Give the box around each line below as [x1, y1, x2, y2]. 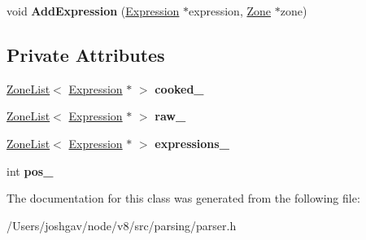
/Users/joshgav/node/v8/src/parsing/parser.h [7, 216, 237, 233]
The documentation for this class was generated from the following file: [7, 190, 360, 207]
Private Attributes [7, 41, 165, 67]
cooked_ [155, 80, 204, 97]
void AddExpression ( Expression [7, 2, 180, 19]
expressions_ [155, 134, 229, 151]
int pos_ [7, 162, 54, 179]
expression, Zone [189, 2, 271, 19]
